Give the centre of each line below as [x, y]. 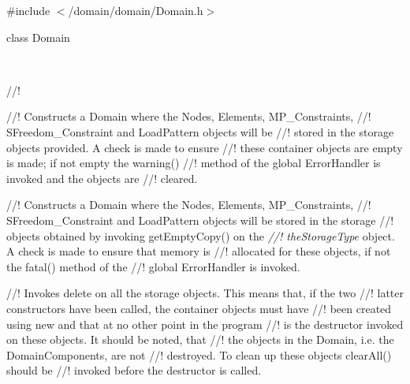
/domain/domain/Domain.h [136, 10]
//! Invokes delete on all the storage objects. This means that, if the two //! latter [205, 293]
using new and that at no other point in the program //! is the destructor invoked [205, 324]
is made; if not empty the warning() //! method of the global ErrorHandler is [194, 163]
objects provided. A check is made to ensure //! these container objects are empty [205, 147]
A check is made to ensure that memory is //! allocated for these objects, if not [199, 251]
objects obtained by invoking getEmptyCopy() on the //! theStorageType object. [201, 235]
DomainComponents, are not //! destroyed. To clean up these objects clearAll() [199, 354]
